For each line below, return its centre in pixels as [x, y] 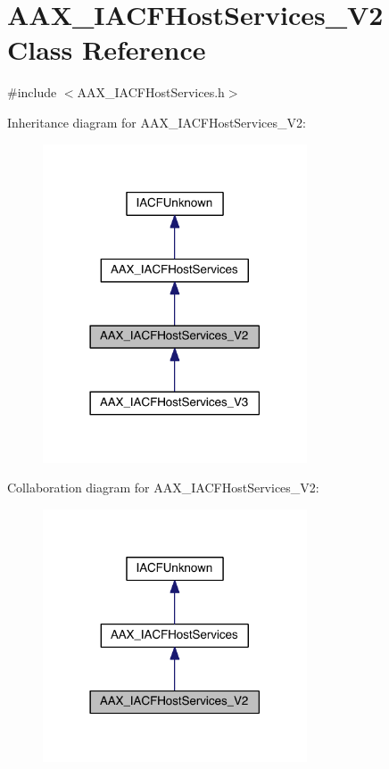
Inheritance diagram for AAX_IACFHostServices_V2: [157, 122]
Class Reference [107, 50]
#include [32, 92]
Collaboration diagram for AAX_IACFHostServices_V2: [163, 488]
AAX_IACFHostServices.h [151, 92]
